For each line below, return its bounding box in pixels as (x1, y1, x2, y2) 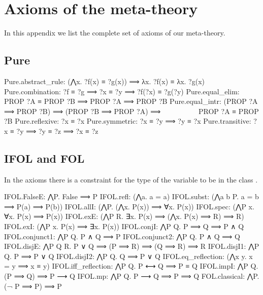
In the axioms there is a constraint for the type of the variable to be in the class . (4, 174, 258, 185)
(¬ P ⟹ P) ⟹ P (4, 280, 62, 291)
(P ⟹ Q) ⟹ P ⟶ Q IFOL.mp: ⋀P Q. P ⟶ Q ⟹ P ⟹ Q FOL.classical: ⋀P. (4, 271, 259, 281)
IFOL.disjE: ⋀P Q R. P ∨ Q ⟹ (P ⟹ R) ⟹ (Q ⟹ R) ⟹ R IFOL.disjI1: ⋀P (4, 241, 259, 251)
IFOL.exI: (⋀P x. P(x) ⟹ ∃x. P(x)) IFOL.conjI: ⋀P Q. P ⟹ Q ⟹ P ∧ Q (4, 221, 244, 232)
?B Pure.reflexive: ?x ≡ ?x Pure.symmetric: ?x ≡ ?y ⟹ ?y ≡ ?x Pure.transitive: (4, 116, 251, 126)
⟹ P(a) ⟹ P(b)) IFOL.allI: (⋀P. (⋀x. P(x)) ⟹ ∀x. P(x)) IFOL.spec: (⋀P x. (4, 201, 254, 211)
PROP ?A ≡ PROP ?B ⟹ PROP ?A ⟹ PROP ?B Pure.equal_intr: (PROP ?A (4, 96, 258, 106)
